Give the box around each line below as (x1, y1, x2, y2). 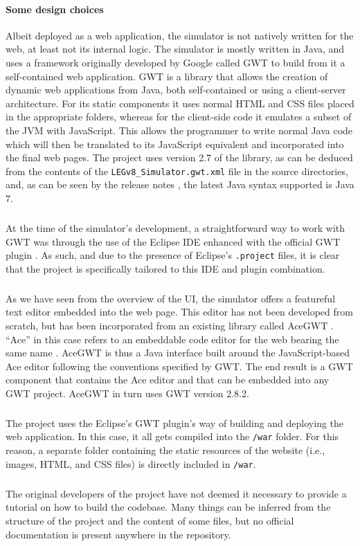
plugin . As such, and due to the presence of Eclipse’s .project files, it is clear (6, 248, 340, 262)
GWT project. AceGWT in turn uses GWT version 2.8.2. (6, 385, 249, 400)
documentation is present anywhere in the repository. (6, 527, 231, 541)
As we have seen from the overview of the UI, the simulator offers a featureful (6, 291, 336, 305)
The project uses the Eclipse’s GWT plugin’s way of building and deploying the (6, 415, 344, 430)
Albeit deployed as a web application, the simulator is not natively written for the (6, 28, 354, 42)
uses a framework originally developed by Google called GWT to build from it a (6, 55, 345, 69)
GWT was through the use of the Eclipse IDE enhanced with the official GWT (6, 234, 341, 248)
